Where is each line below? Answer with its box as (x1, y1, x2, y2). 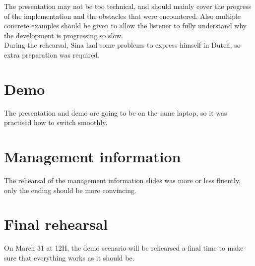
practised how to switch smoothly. (4, 117, 108, 128)
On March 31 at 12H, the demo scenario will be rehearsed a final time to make (4, 243, 244, 253)
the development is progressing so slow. (4, 30, 123, 40)
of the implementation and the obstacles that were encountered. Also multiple (4, 10, 241, 21)
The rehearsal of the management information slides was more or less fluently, (4, 175, 241, 185)
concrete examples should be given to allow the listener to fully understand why (4, 20, 247, 31)
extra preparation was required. (4, 49, 100, 60)
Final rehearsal (4, 214, 108, 234)
